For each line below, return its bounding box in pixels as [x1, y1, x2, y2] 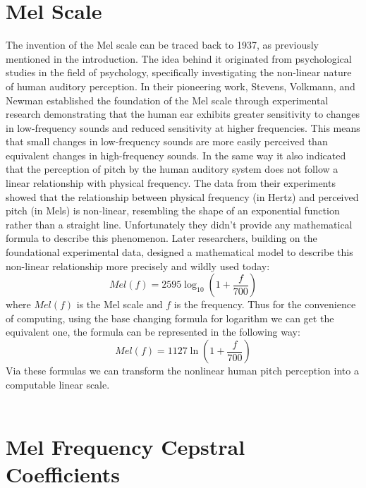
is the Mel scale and [76, 297, 163, 312]
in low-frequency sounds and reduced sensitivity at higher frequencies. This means [6, 120, 360, 135]
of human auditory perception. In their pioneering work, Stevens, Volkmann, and [6, 78, 355, 93]
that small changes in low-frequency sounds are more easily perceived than [6, 134, 328, 149]
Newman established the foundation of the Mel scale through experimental [6, 92, 329, 107]
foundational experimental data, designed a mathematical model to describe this [6, 245, 353, 260]
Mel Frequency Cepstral [6, 432, 245, 460]
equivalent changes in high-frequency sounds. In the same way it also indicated [6, 147, 346, 162]
